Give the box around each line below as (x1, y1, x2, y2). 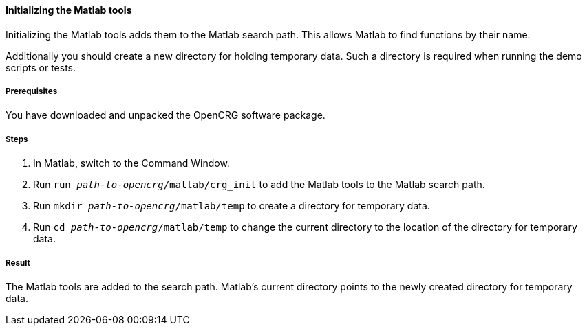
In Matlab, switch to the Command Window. (33, 157, 230, 170)
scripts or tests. (6, 61, 76, 73)
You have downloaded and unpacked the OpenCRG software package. (6, 109, 325, 122)
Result (6, 258, 30, 268)
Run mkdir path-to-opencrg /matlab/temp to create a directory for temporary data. (33, 200, 430, 212)
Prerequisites (6, 87, 58, 96)
